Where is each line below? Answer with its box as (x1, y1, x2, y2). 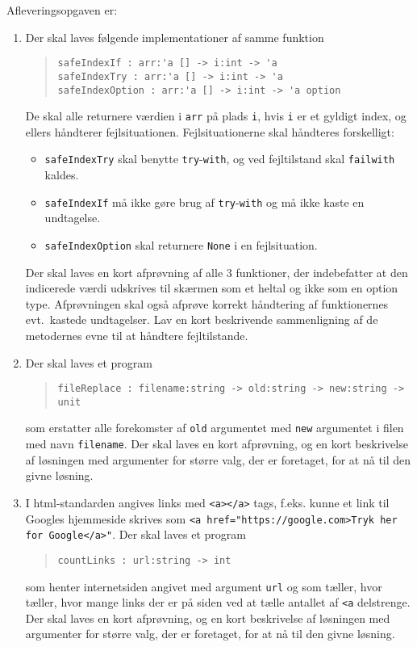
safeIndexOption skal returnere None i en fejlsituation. (44, 236, 318, 253)
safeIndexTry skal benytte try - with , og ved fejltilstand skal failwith (44, 150, 395, 167)
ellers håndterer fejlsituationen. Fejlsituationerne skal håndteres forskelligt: (25, 123, 394, 140)
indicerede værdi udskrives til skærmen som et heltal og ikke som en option (25, 279, 398, 296)
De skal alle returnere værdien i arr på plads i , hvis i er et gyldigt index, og (25, 107, 407, 124)
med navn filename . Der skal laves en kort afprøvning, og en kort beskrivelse (25, 435, 408, 452)
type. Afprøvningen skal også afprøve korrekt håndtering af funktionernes (25, 295, 389, 312)
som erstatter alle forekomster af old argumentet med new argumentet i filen (25, 419, 404, 436)
